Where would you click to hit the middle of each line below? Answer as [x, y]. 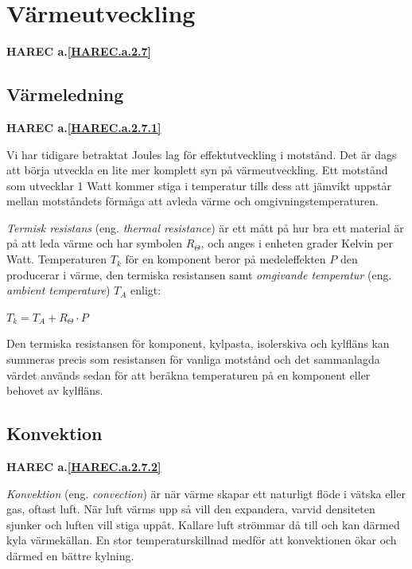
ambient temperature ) [58, 290]
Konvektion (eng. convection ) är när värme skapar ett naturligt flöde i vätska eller [206, 493]
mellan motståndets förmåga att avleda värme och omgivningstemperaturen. [192, 201]
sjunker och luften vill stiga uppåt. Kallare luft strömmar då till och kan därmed [203, 524]
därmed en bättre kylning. [70, 555]
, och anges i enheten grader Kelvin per [297, 243]
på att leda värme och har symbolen [95, 243]
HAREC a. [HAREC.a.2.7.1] [84, 127]
